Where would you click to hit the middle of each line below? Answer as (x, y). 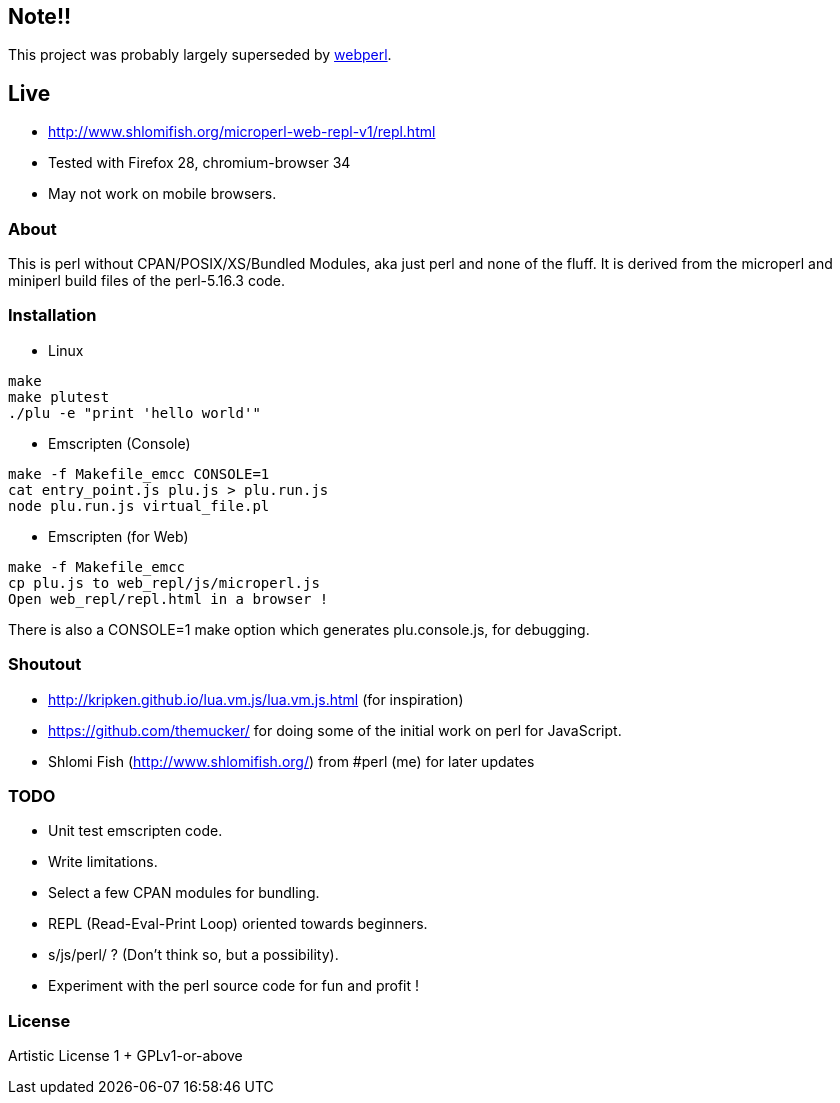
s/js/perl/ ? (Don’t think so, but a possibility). (193, 955)
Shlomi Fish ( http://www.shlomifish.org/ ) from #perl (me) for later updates (291, 761)
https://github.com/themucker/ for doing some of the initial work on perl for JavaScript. (335, 730)
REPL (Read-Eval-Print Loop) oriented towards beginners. (238, 924)
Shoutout (45, 664)
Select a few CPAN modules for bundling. (184, 893)
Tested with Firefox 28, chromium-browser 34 (199, 163)
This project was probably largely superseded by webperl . (200, 55)
